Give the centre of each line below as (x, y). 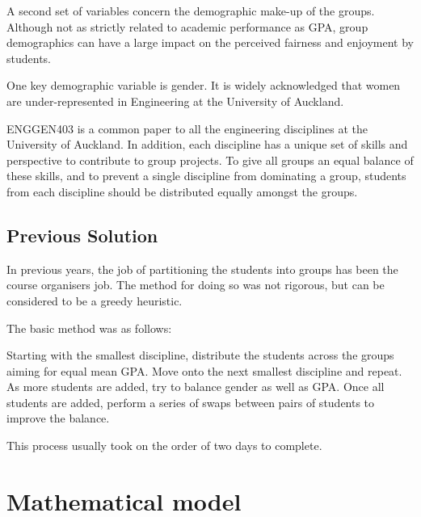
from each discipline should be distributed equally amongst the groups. (182, 191)
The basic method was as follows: (89, 328)
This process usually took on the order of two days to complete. (164, 446)
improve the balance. (58, 418)
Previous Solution (82, 235)
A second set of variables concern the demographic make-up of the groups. (191, 11)
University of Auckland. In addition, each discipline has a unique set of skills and (207, 144)
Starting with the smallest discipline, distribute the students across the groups (200, 355)
